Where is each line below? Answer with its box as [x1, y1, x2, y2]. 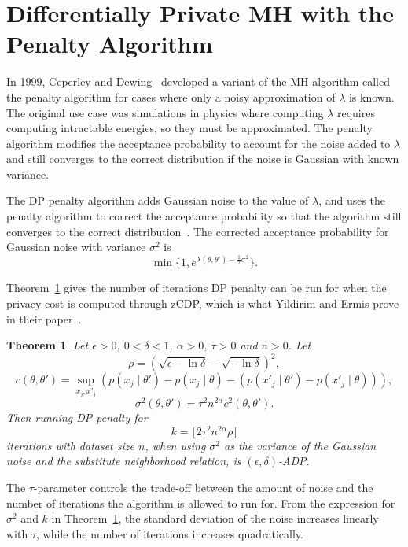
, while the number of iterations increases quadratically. [36, 525, 303, 541]
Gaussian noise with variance [6, 238, 146, 255]
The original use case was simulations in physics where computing [6, 104, 324, 120]
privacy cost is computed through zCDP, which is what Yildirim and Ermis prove [6, 294, 399, 311]
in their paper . [6, 310, 82, 327]
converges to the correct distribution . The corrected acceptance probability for [6, 223, 389, 239]
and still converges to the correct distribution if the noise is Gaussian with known [6, 150, 399, 167]
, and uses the [318, 192, 386, 209]
